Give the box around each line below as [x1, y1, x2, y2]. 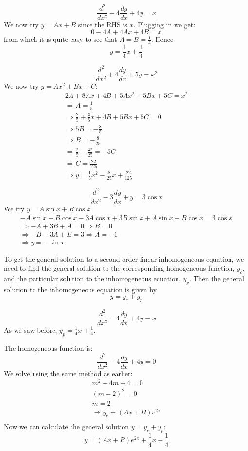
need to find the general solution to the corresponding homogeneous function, [4, 263, 235, 273]
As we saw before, [4, 324, 57, 335]
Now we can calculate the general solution [4, 421, 129, 431]
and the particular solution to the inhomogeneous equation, [4, 273, 181, 283]
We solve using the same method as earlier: [4, 368, 133, 378]
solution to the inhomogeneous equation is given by [4, 284, 157, 294]
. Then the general [189, 273, 244, 283]
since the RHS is [78, 19, 127, 29]
